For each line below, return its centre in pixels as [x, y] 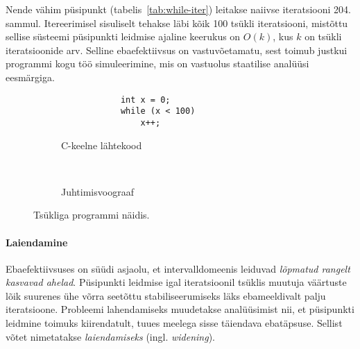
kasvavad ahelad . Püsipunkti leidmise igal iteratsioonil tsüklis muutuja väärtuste [176, 282]
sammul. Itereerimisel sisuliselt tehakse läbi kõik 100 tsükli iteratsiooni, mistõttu [177, 23]
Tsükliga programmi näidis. [92, 215]
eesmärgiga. [30, 77]
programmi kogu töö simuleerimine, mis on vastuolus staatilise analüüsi [157, 63]
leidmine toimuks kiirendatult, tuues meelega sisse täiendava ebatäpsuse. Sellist [174, 323]
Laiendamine [37, 242]
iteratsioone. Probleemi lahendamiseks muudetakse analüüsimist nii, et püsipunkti [180, 309]
